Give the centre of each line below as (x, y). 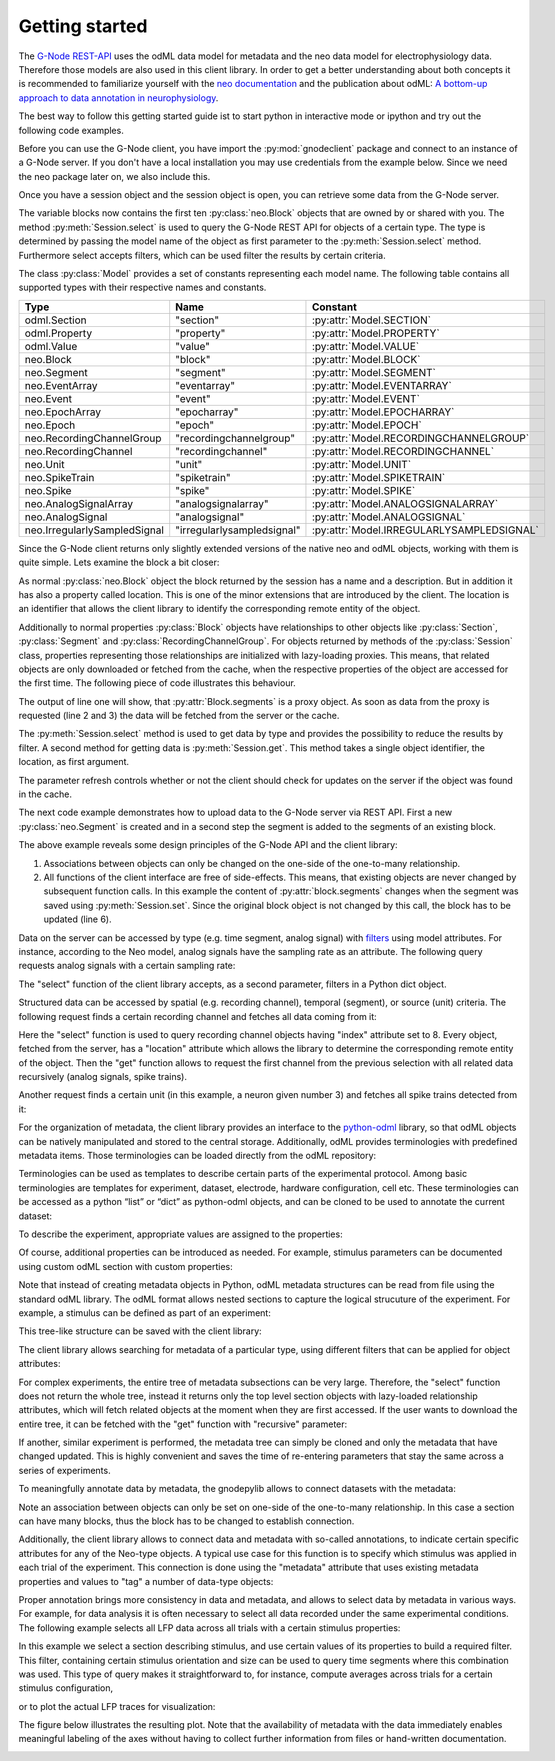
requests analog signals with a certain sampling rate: (127, 966)
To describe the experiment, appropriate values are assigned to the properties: (181, 1234)
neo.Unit (44, 464)
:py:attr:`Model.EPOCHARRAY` (383, 412)
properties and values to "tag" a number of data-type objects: (146, 1581)
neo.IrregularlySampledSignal (94, 530)
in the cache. (45, 794)
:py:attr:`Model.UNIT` (361, 464)
